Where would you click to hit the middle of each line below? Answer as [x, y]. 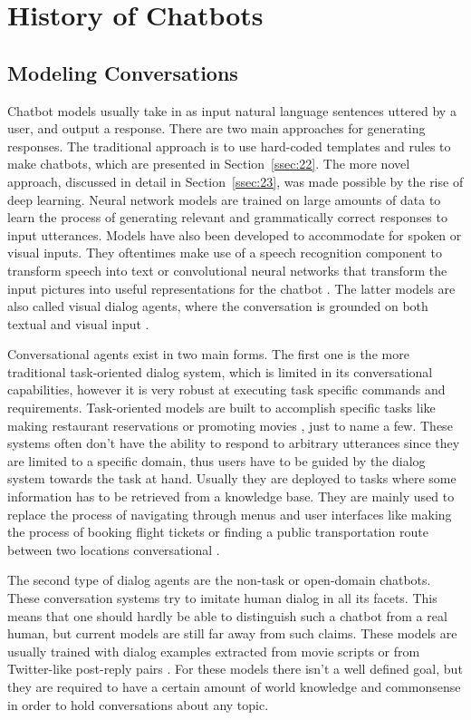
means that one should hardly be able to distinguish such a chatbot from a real [227, 615]
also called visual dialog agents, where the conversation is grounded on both [218, 306]
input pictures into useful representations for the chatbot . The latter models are [231, 288]
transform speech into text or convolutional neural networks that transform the [227, 270]
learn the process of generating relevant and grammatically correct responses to [227, 217]
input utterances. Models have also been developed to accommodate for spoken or [235, 234]
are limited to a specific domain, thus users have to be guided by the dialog [216, 460]
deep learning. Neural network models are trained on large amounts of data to [224, 199]
